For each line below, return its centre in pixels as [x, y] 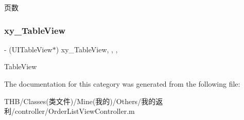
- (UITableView [28, 49]
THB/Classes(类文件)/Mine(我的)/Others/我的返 [84, 101]
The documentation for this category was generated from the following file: [122, 84]
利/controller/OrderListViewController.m [69, 111]
